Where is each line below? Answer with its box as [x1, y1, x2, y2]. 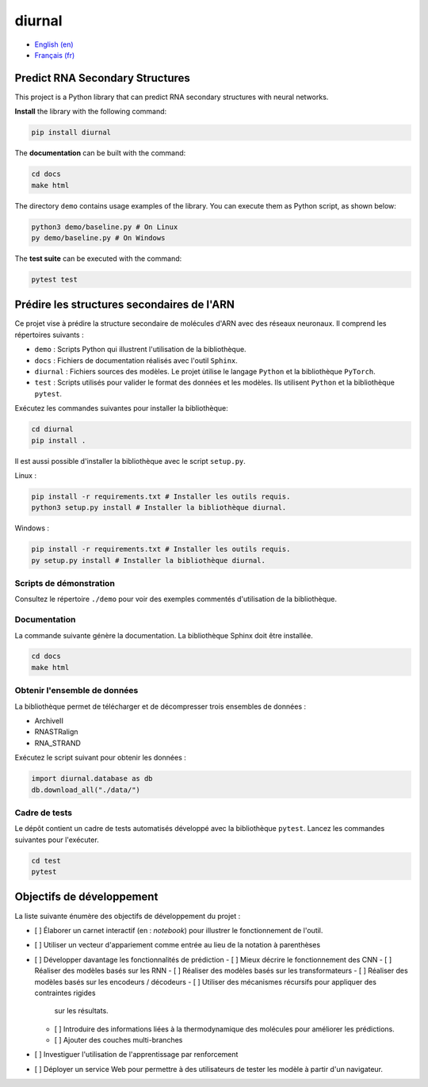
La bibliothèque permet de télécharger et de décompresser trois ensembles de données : [14, 702, 307, 711]
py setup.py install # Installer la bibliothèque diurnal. [31, 556, 266, 565]
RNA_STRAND [34, 738, 81, 748]
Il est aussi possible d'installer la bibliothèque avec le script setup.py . [14, 456, 246, 465]
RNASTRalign [34, 727, 78, 737]
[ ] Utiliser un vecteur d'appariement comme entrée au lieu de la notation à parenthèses [34, 940, 321, 950]
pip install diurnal [31, 128, 111, 137]
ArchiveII [34, 716, 63, 725]
